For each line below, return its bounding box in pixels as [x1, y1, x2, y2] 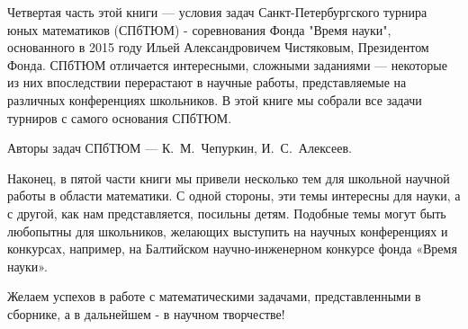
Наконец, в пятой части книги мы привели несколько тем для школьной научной [7, 168, 450, 187]
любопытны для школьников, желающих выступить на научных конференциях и [7, 221, 448, 240]
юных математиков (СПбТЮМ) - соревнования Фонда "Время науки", [7, 20, 391, 39]
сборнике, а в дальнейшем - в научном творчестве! [7, 304, 285, 323]
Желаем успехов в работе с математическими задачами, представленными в [7, 287, 421, 306]
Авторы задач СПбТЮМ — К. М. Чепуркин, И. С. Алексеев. [7, 138, 352, 157]
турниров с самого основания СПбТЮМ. [7, 108, 232, 127]
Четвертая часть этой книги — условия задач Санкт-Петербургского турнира [7, 3, 427, 21]
